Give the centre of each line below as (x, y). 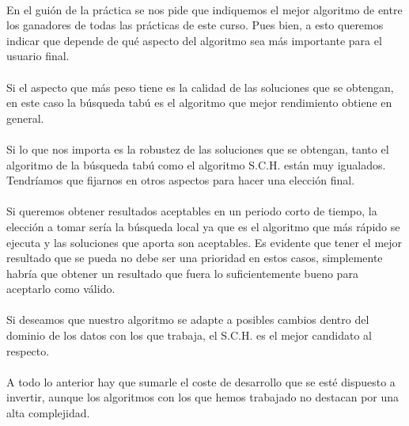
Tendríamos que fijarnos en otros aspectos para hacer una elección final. (181, 180)
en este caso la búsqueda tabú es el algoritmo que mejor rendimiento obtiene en (199, 103)
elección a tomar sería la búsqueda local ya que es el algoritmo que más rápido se (203, 226)
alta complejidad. (48, 413)
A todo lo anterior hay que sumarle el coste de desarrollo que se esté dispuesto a (201, 381)
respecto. (28, 350)
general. (25, 118)
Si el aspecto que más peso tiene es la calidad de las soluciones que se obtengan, (200, 87)
